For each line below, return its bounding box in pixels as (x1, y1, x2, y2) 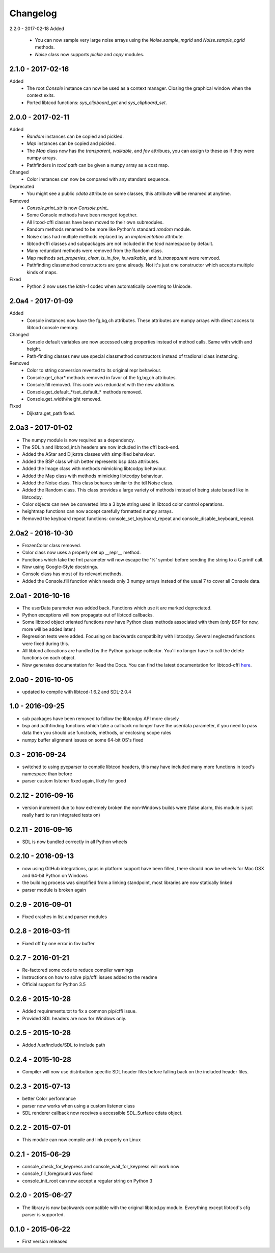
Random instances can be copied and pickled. (26, 133, 124, 140)
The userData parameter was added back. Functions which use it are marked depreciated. (22, 605, 212, 611)
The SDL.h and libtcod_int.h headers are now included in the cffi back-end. (22, 444, 180, 450)
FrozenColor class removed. (22, 542, 81, 548)
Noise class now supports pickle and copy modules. (35, 51, 145, 57)
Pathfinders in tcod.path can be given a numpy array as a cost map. (26, 162, 169, 168)
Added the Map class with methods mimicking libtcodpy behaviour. (22, 473, 163, 479)
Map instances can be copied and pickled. (26, 140, 116, 146)
